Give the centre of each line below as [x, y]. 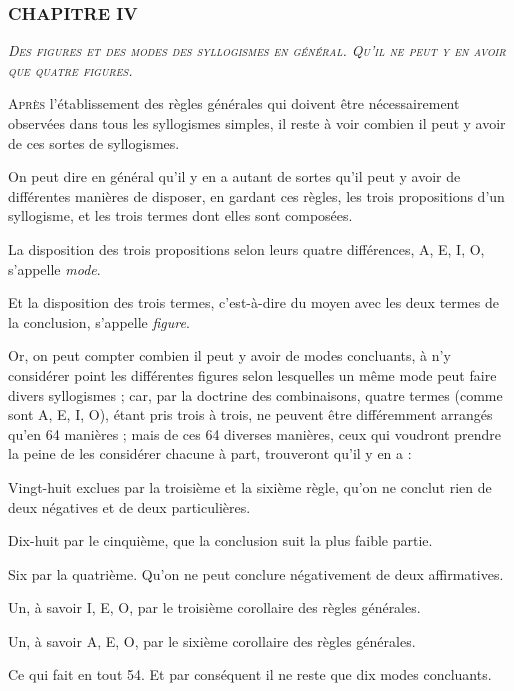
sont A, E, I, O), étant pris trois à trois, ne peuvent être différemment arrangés [250, 414]
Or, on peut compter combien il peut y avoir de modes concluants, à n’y [229, 355]
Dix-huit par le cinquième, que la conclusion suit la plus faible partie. [220, 540]
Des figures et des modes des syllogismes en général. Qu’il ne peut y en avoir [257, 50]
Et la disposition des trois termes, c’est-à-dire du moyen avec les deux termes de [253, 302]
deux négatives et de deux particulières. [129, 506]
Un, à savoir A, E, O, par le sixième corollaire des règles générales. [212, 640]
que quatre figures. [70, 69]
